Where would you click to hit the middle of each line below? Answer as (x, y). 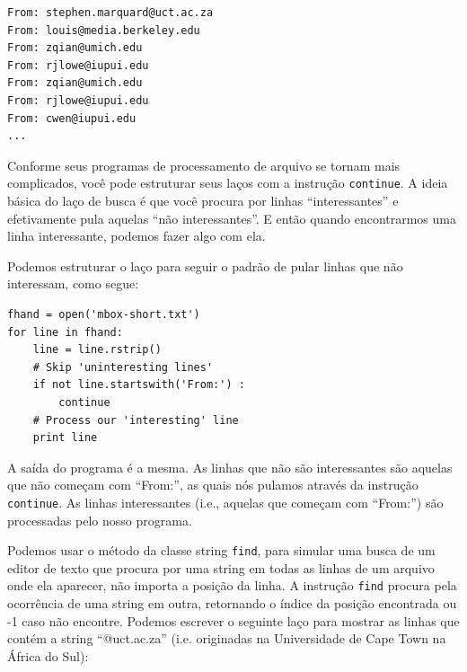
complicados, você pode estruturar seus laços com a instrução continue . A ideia (228, 183)
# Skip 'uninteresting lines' (123, 367)
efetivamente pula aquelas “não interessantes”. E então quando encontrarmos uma (232, 218)
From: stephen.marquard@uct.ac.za (110, 13)
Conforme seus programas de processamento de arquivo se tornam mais (204, 165)
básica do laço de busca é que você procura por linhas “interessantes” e (203, 200)
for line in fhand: (65, 332)
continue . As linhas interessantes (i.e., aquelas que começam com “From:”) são (225, 502)
